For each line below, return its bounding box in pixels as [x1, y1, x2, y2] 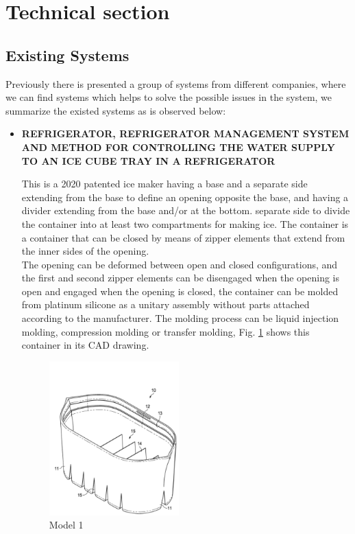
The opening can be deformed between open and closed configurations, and [21, 257, 338, 271]
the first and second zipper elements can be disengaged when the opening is [21, 270, 340, 285]
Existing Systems [5, 44, 130, 65]
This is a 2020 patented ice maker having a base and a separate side [21, 176, 308, 191]
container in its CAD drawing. [21, 338, 149, 352]
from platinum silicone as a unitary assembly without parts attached [21, 297, 310, 312]
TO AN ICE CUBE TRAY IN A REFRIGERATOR [21, 153, 276, 167]
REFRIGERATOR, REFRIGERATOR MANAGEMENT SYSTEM [21, 126, 350, 141]
